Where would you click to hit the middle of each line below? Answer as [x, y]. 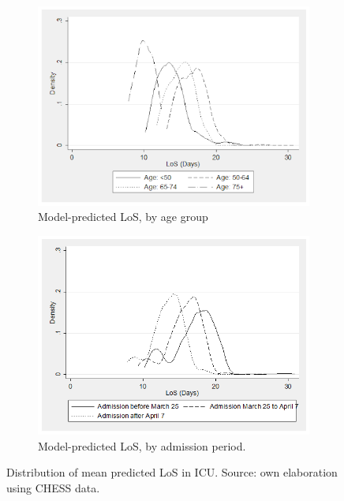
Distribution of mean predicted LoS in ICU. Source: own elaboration [172, 472]
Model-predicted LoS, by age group [123, 217]
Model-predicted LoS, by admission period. [142, 445]
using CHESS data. [53, 487]
